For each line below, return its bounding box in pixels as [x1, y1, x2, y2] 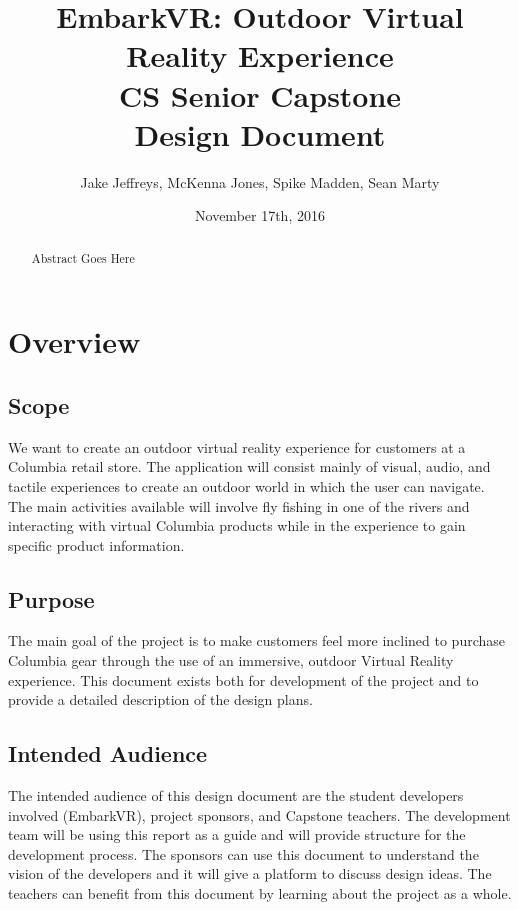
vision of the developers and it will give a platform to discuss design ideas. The [8, 863, 492, 884]
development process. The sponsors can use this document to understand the [8, 843, 479, 864]
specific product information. [8, 534, 185, 555]
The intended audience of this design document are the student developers [8, 785, 464, 806]
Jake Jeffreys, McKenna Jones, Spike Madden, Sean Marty [80, 171, 440, 192]
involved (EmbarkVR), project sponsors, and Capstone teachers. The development [8, 804, 511, 825]
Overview [8, 321, 141, 362]
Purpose [8, 583, 95, 614]
